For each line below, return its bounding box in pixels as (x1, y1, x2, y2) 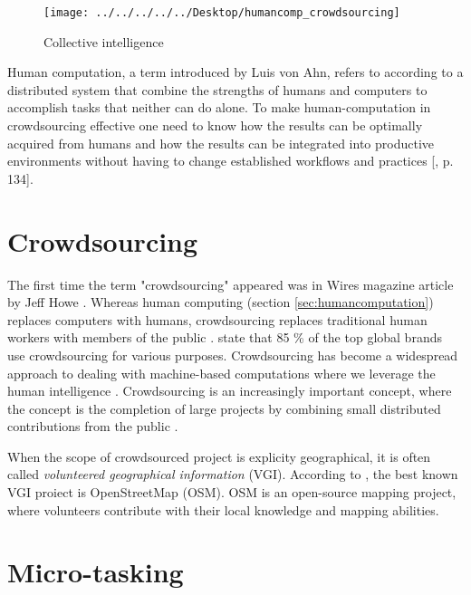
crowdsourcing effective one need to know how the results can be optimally (7, 116, 423, 135)
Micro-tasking (7, 553, 184, 590)
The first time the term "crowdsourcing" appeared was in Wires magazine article (7, 274, 454, 293)
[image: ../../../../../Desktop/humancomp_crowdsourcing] (43, 6, 400, 19)
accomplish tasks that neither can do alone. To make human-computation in (7, 98, 431, 117)
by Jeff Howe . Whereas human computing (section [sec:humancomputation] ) (7, 293, 434, 312)
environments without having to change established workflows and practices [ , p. (7, 151, 454, 170)
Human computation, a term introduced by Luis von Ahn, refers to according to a (7, 62, 464, 82)
